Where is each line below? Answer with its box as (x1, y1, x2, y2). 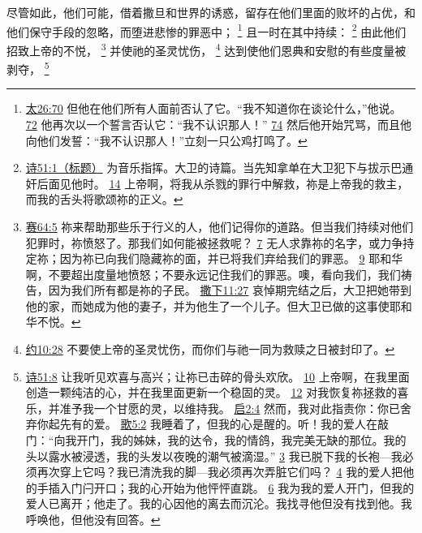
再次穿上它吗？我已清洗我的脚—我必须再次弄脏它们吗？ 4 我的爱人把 (37, 463, 403, 480)
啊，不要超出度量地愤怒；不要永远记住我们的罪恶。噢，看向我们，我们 (25, 265, 401, 282)
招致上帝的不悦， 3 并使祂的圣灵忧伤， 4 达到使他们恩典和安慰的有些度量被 (6, 39, 407, 58)
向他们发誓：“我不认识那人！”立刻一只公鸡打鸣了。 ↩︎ (25, 131, 308, 148)
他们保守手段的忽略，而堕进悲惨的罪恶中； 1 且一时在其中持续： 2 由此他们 (6, 20, 407, 40)
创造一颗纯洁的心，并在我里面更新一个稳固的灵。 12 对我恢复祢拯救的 (25, 384, 398, 401)
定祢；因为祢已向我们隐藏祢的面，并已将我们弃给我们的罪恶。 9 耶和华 (25, 250, 403, 267)
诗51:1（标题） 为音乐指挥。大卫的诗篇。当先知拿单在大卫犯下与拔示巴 (25, 159, 403, 176)
